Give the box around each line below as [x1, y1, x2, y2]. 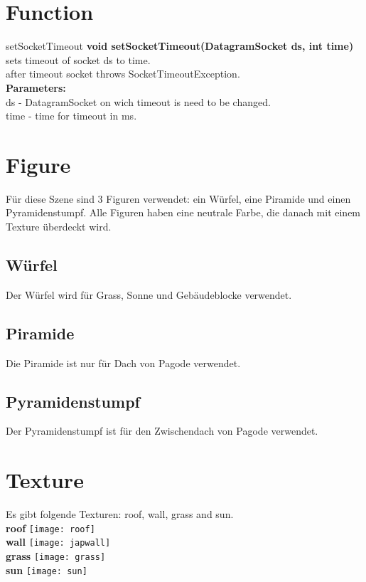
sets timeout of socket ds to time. [6, 52, 151, 67]
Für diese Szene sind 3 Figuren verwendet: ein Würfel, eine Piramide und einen [6, 191, 351, 206]
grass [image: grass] [6, 549, 106, 564]
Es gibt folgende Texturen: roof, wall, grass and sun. [6, 507, 234, 522]
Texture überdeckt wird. [6, 219, 112, 233]
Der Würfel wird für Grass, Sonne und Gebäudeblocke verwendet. [6, 287, 292, 302]
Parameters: [6, 80, 66, 95]
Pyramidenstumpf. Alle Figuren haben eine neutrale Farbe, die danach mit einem [6, 205, 361, 220]
